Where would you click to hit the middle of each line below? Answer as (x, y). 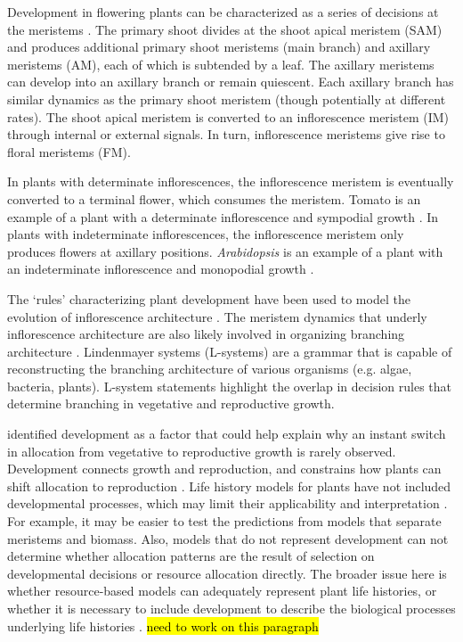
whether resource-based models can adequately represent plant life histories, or (222, 591)
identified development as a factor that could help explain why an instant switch (227, 434)
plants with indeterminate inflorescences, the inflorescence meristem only (206, 234)
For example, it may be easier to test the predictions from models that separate (224, 521)
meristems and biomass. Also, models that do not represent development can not (228, 538)
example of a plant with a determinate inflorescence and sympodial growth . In (223, 216)
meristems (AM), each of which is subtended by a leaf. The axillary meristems (221, 64)
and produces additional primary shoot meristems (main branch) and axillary (219, 47)
